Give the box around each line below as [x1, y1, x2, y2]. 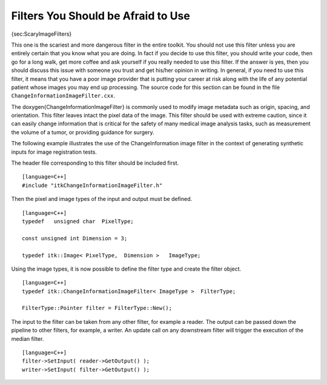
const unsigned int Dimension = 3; [22, 235, 128, 242]
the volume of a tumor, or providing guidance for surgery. [11, 128, 154, 136]
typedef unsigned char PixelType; [22, 218, 134, 225]
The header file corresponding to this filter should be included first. [11, 159, 179, 166]
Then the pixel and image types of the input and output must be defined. [11, 196, 193, 203]
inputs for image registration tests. [11, 148, 97, 156]
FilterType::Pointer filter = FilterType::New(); [22, 304, 173, 312]
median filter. [11, 335, 44, 342]
